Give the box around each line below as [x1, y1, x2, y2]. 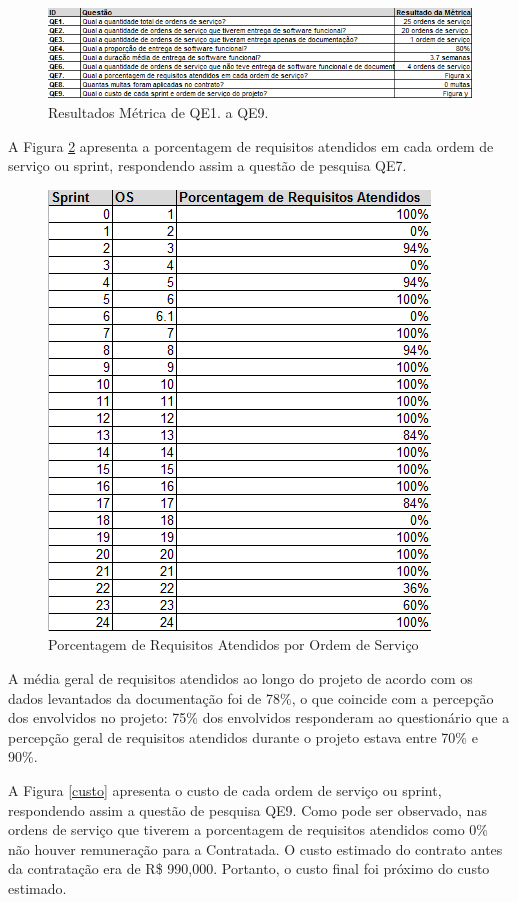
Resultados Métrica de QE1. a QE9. [48, 102, 269, 123]
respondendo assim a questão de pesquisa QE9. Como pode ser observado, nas [8, 799, 487, 820]
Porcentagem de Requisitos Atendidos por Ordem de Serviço [48, 634, 419, 655]
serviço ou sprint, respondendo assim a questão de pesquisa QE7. [8, 155, 407, 176]
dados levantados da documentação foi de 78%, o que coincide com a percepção [8, 687, 494, 708]
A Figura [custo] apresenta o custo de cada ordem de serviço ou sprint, [8, 780, 442, 801]
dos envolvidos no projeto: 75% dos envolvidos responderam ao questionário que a [8, 707, 510, 728]
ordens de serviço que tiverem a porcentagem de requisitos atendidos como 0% [8, 819, 489, 840]
